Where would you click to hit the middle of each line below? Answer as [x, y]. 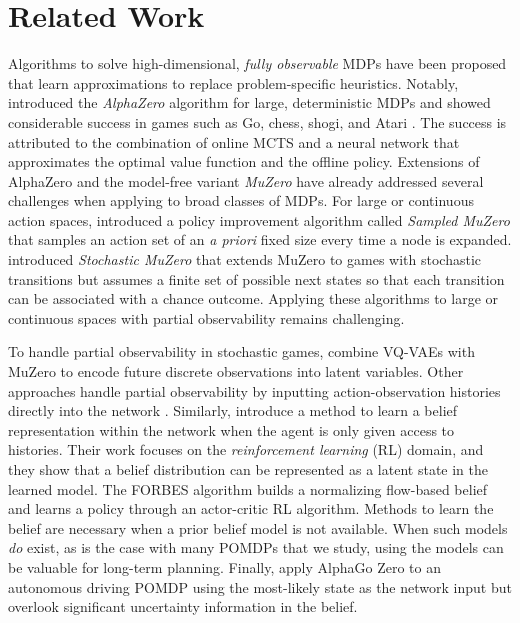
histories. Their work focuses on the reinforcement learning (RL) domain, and [246, 449]
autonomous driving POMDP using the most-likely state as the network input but [260, 586]
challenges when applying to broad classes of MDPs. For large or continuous [241, 200]
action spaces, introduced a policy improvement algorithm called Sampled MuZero [259, 219]
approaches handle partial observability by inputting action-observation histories [254, 390]
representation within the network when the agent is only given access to [231, 429]
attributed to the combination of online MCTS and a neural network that [234, 141]
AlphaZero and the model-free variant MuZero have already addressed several [246, 180]
